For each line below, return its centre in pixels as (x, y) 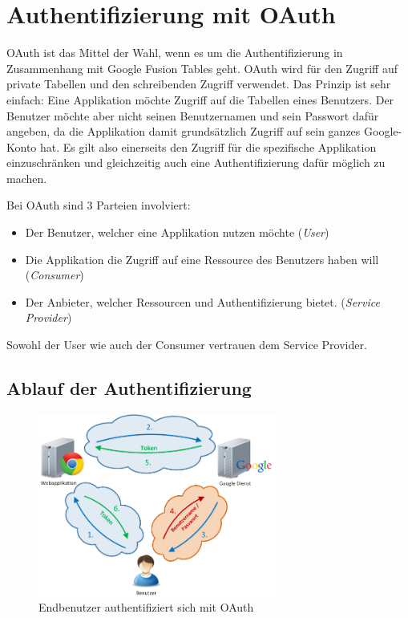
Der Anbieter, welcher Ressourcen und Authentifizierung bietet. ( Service (202, 301)
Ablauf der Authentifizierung (129, 388)
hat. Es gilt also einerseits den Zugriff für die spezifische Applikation (208, 146)
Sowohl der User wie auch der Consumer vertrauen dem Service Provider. (187, 345)
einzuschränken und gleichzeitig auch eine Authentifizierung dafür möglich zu (196, 163)
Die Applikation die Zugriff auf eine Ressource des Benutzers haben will (202, 259)
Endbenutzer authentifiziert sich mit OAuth (146, 607)
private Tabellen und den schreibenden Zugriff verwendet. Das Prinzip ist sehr (199, 84)
